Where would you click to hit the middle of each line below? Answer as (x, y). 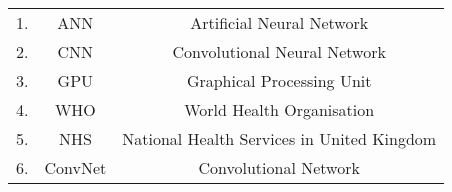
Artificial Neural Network (279, 22)
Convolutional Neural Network (279, 51)
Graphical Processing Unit (279, 80)
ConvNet (75, 167)
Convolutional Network (279, 167)
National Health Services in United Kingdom (279, 138)
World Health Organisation (279, 109)
